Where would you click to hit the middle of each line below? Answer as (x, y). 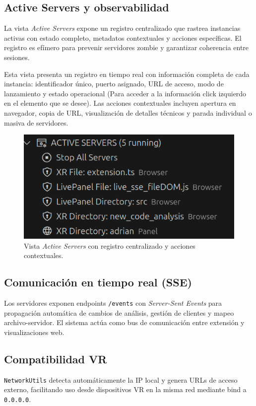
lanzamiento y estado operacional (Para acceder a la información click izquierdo (125, 93)
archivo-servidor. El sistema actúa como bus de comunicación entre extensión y (124, 322)
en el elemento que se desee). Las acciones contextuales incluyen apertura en (120, 103)
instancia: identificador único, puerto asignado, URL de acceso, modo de (114, 84)
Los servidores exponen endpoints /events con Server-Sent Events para (113, 303)
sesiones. (17, 57)
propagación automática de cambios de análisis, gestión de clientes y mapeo (119, 312)
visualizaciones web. (34, 332)
